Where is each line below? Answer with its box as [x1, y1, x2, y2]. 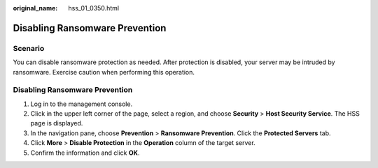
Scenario [13, 43, 45, 53]
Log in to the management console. [30, 100, 133, 108]
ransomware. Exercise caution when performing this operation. [13, 68, 195, 76]
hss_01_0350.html [68, 4, 119, 12]
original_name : [13, 4, 58, 12]
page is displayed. [30, 119, 83, 128]
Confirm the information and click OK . [30, 148, 140, 157]
